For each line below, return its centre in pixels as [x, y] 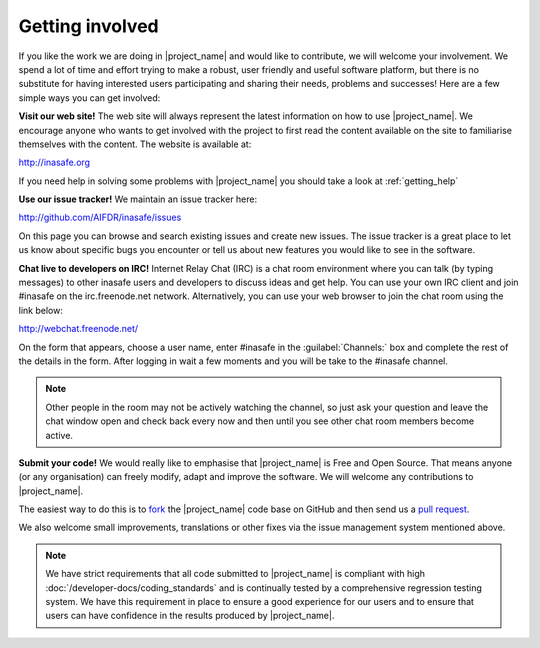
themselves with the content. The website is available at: [135, 144]
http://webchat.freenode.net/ [78, 329]
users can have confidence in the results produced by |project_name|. [190, 616]
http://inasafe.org [54, 162]
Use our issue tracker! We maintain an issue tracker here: [138, 199]
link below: [41, 310]
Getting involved [88, 26]
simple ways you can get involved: [89, 97]
